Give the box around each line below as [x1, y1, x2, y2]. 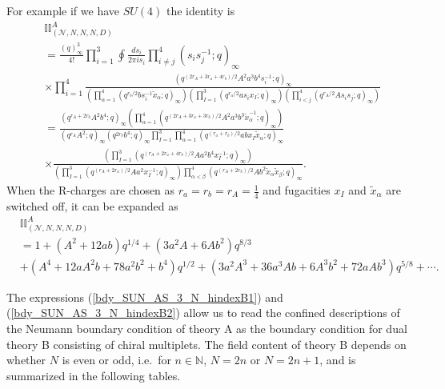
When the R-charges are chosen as [6, 182, 175, 199]
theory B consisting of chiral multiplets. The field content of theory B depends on [6, 335, 407, 352]
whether [6, 351, 46, 368]
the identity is [166, 2, 235, 18]
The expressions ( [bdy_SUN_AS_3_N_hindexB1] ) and [6, 288, 283, 305]
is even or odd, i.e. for [62, 351, 171, 368]
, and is [319, 351, 356, 368]
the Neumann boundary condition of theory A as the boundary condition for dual [6, 319, 407, 336]
